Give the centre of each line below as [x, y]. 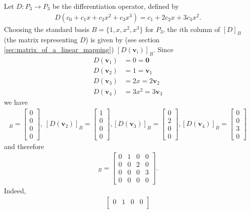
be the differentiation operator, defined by [116, 6]
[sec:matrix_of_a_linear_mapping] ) [59, 49]
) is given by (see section [123, 40]
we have [16, 102]
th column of [201, 29]
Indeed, [15, 190]
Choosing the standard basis [47, 29]
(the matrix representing [41, 40]
